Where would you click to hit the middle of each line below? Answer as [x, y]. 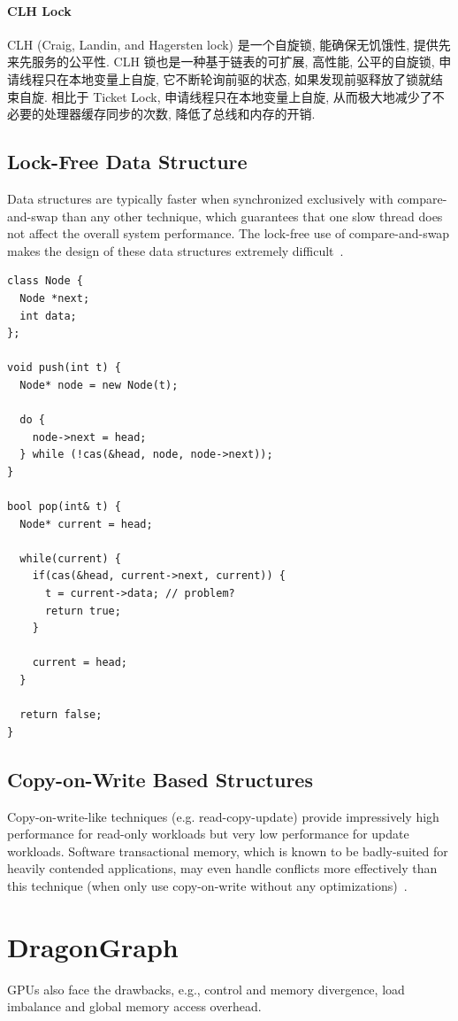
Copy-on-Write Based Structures [160, 779]
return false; [61, 715]
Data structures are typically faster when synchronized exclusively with [200, 198]
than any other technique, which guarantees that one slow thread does [252, 216]
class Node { [45, 281]
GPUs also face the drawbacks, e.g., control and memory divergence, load [206, 989]
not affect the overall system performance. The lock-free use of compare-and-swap [229, 233]
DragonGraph [93, 946]
